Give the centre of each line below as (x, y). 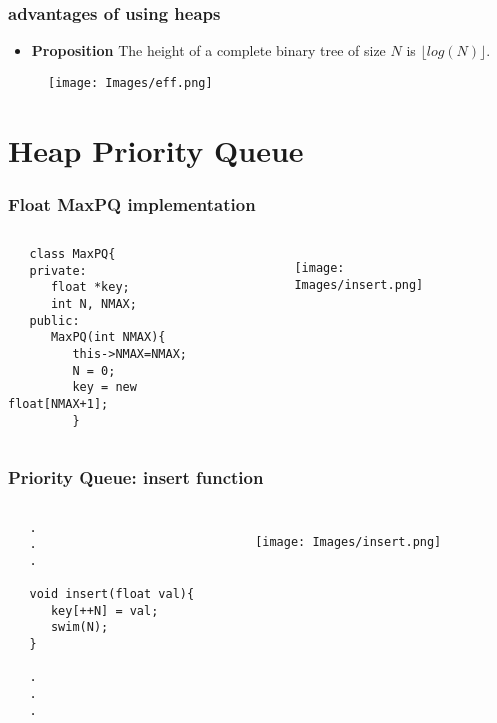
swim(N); (79, 627)
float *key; (90, 287)
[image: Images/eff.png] (130, 82)
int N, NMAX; (93, 304)
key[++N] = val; (104, 610)
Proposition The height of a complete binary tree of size (208, 50)
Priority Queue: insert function (136, 477)
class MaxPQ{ (72, 254)
